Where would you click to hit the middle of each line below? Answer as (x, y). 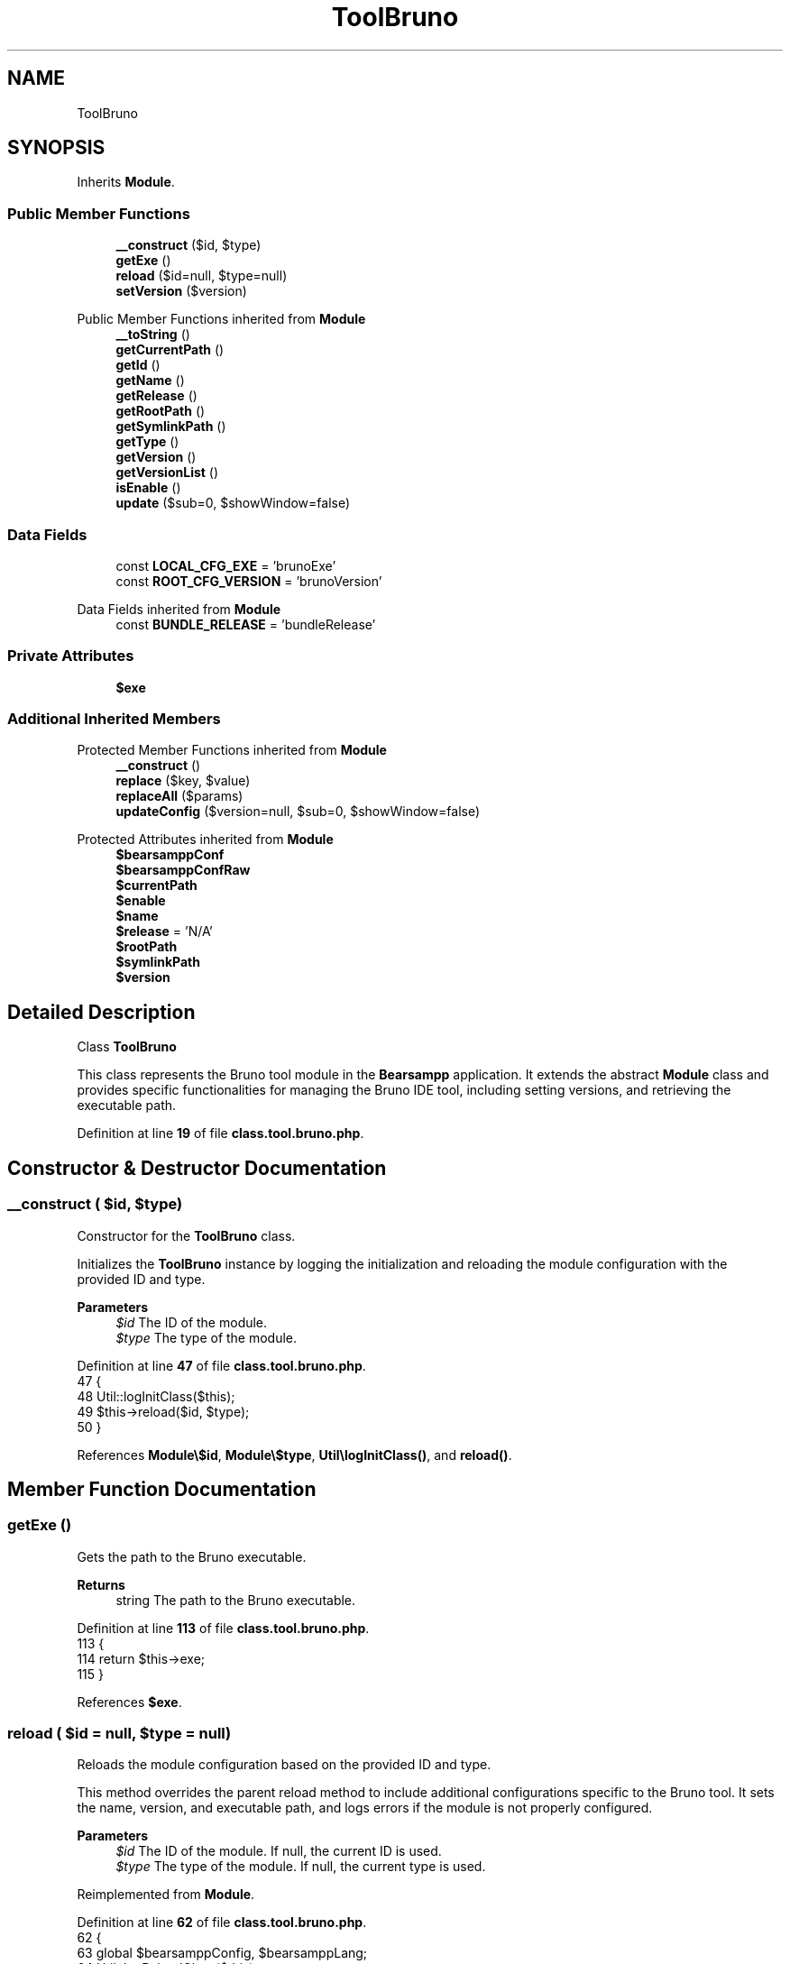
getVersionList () (167, 473)
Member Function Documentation (162, 1489)
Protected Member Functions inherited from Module (232, 750)
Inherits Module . (126, 182)
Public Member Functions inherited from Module (221, 319)
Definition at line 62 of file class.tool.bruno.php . (222, 1923)
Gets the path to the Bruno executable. (192, 1556)
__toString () (153, 335)
